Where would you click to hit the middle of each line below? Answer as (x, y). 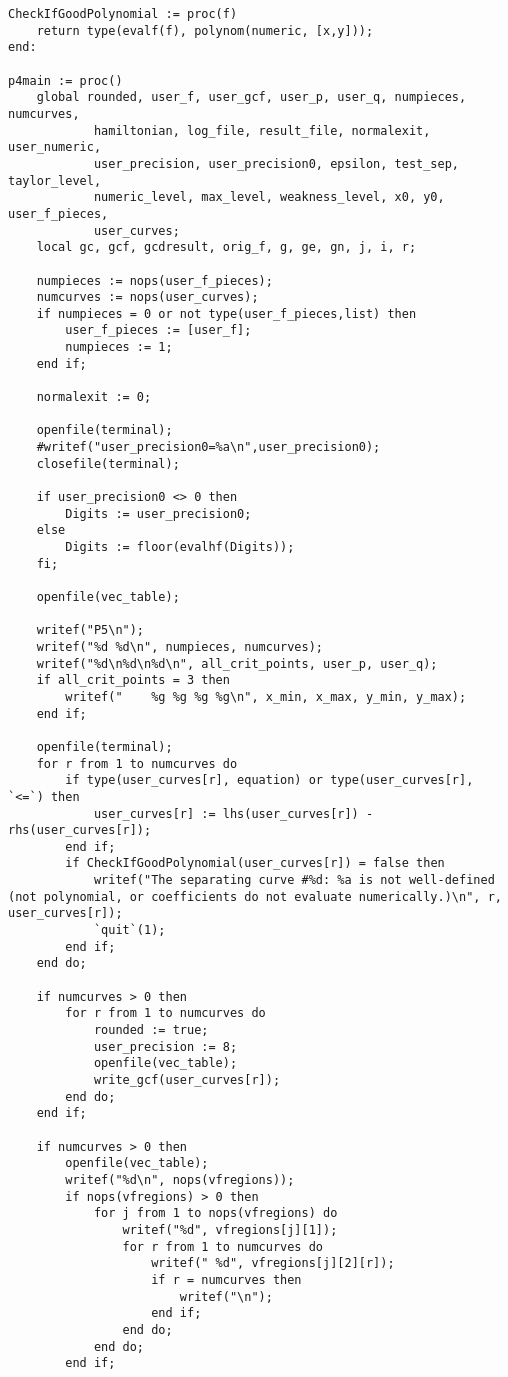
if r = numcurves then (226, 1279)
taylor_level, (55, 180)
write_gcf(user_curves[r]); (187, 1080)
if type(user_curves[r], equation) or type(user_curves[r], (269, 780)
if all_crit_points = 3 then (133, 680)
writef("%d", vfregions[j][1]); (230, 1229)
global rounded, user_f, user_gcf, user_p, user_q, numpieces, (251, 97)
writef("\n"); (226, 1296)
